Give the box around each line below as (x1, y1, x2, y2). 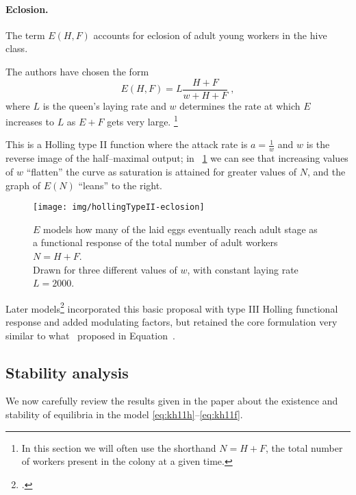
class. (5, 41, 28, 56)
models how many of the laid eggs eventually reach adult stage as (43, 221, 318, 236)
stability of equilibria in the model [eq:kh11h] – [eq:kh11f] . (5, 407, 243, 421)
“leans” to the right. (78, 178, 163, 192)
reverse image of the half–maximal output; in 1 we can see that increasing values (5, 151, 348, 165)
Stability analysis (5, 361, 129, 383)
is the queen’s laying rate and (42, 98, 166, 112)
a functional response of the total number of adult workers (33, 235, 278, 250)
